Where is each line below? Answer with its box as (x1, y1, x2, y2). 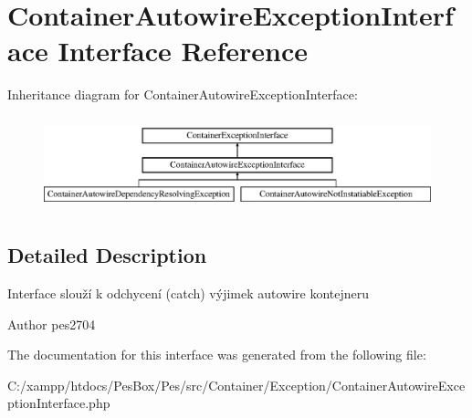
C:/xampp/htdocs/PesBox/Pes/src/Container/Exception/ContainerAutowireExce (7, 375, 466, 394)
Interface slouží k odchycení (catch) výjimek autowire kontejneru (7, 284, 370, 303)
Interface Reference (58, 32, 308, 69)
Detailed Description (7, 241, 207, 269)
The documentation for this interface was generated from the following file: (7, 345, 426, 364)
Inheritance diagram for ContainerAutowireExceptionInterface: (7, 85, 358, 104)
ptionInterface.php (7, 393, 110, 413)
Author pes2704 (7, 314, 96, 333)
